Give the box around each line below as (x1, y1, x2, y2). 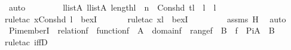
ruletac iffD (5, 35, 48, 48)
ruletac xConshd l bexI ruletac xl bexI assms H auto (5, 12, 286, 25)
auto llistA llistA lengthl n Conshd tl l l (8, 1, 216, 13)
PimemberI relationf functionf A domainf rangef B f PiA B (8, 24, 275, 36)
